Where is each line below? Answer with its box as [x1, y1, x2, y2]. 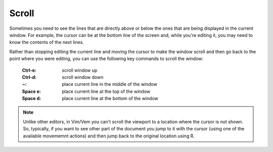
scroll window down [62, 74, 104, 80]
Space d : [22, 95, 41, 102]
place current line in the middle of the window [62, 81, 158, 87]
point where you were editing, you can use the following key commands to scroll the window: [9, 56, 204, 62]
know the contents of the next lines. [9, 39, 84, 45]
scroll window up [62, 67, 98, 73]
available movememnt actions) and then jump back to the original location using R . [23, 133, 195, 139]
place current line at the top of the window [62, 88, 151, 94]
